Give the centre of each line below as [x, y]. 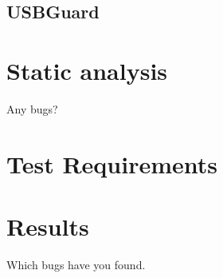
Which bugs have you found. [76, 264]
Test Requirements [112, 163]
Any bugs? [32, 108]
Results [48, 226]
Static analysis [87, 70]
